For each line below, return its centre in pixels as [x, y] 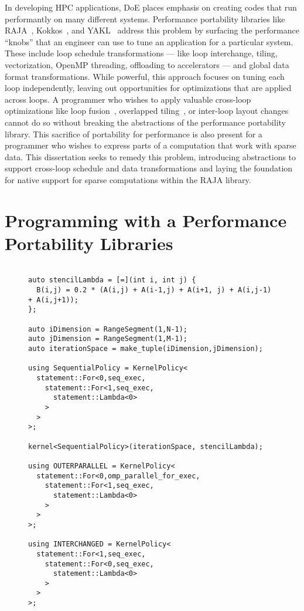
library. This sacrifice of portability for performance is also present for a [134, 134]
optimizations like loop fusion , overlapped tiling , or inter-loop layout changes [147, 111]
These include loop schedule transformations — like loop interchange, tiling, [141, 53]
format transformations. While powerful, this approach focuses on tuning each [145, 76]
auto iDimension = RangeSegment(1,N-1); [108, 329]
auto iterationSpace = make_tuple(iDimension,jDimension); [146, 349]
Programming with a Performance [146, 220]
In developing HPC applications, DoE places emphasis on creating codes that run [151, 7]
